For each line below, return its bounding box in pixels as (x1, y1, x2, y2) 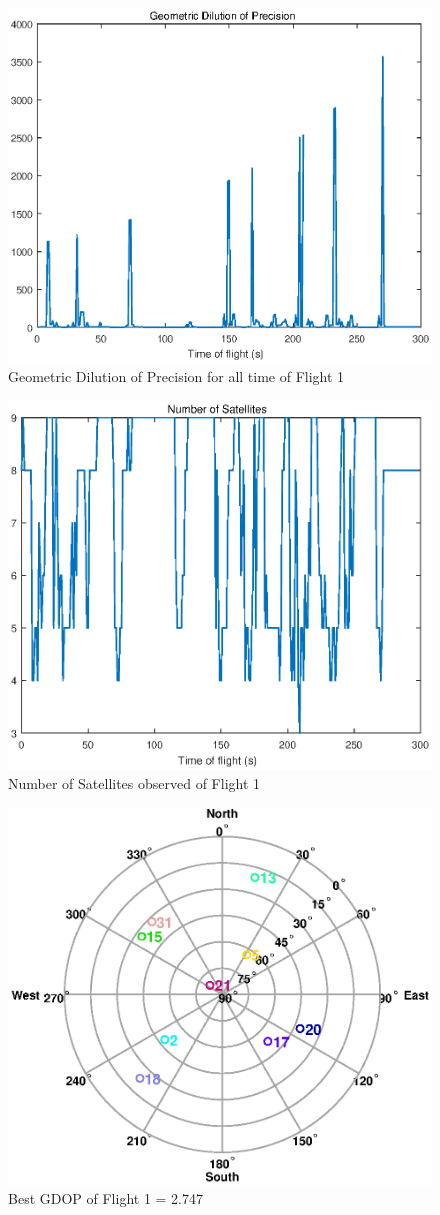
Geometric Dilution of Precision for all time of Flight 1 (8, 366, 345, 387)
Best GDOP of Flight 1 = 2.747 (8, 1188, 204, 1209)
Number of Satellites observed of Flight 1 (8, 773, 261, 794)
